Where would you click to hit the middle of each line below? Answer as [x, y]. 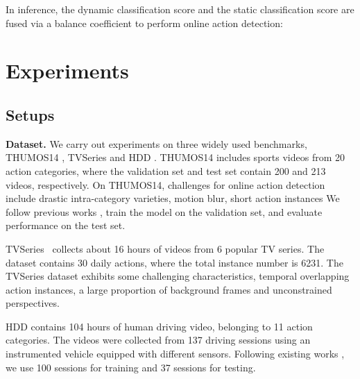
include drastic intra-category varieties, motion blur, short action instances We [173, 198]
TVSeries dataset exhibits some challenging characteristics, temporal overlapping [178, 276]
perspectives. [33, 303]
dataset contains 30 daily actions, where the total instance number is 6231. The [174, 262]
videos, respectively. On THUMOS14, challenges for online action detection [165, 184]
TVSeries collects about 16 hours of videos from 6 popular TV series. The [165, 248]
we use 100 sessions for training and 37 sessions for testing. [131, 367]
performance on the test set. [66, 225]
